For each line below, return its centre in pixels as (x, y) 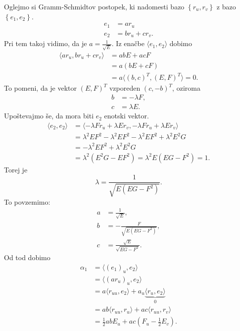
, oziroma (186, 88)
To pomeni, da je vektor (41, 88)
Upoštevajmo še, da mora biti (49, 116)
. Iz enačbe (128, 43)
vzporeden (125, 88)
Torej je (16, 169)
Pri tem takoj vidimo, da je (46, 43)
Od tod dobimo (27, 257)
